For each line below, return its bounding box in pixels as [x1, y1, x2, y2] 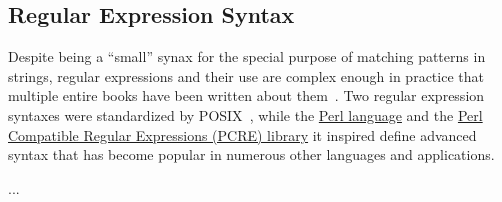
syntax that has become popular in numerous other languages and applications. [8, 144, 495, 165]
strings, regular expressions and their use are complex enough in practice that [8, 65, 484, 86]
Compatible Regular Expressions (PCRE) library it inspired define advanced [8, 124, 477, 145]
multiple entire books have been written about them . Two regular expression [8, 85, 485, 106]
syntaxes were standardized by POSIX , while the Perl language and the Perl [8, 104, 483, 125]
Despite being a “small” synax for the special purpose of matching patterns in [8, 46, 486, 67]
